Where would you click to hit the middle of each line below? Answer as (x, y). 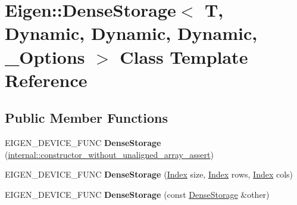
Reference (46, 80)
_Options (45, 56)
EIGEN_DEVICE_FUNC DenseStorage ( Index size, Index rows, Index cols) (149, 174)
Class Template (184, 56)
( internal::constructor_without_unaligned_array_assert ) (109, 154)
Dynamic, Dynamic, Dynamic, (131, 33)
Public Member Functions (86, 118)
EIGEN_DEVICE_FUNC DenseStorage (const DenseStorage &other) (137, 194)
